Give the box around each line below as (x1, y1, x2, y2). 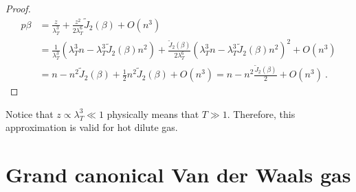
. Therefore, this (227, 106, 296, 121)
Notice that (5, 106, 54, 121)
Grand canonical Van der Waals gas (5, 160, 351, 189)
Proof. (5, 1, 31, 15)
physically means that (107, 106, 199, 121)
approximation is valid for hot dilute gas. (5, 120, 178, 134)
